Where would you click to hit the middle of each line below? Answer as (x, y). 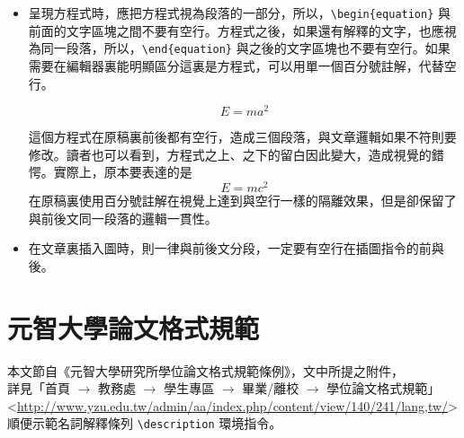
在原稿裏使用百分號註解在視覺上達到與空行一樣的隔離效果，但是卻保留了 (242, 201)
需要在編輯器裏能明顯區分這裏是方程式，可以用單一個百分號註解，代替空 (242, 65)
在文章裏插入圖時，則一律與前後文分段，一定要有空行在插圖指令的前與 (236, 248)
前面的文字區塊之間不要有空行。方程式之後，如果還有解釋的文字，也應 (236, 30)
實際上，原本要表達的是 (123, 172)
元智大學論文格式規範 (134, 327)
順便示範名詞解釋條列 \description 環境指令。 (145, 423)
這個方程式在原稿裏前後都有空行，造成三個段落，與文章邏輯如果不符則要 (242, 137)
